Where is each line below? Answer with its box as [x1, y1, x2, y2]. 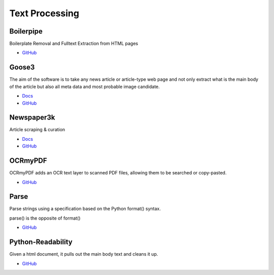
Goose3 [9, 63, 35, 72]
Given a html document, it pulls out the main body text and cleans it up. [9, 251, 158, 257]
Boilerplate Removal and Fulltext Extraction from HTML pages [9, 41, 139, 47]
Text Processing [9, 8, 80, 19]
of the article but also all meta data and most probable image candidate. [9, 83, 160, 89]
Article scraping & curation [9, 127, 65, 133]
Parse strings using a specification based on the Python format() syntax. [9, 206, 161, 212]
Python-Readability [9, 238, 73, 247]
